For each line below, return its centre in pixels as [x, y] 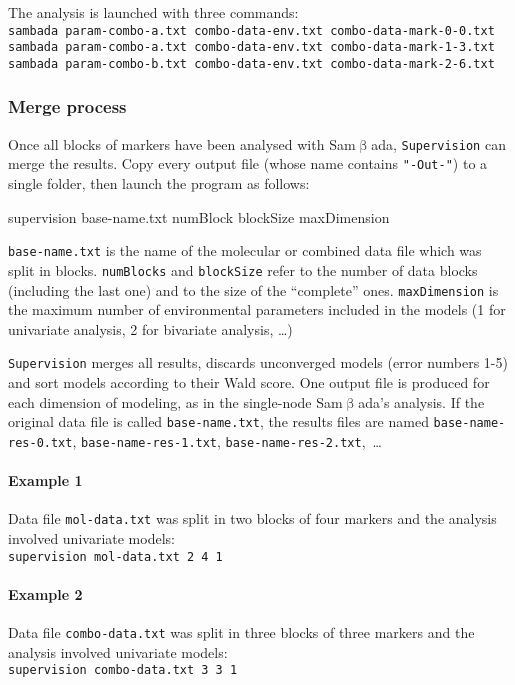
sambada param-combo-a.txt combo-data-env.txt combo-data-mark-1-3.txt [251, 47]
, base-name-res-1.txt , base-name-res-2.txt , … [227, 440]
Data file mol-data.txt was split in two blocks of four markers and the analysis [252, 518]
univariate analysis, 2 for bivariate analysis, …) [150, 328]
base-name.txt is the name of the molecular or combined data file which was [245, 250]
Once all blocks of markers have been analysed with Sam [182, 143]
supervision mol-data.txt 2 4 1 [115, 556]
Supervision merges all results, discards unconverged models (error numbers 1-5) [258, 362]
